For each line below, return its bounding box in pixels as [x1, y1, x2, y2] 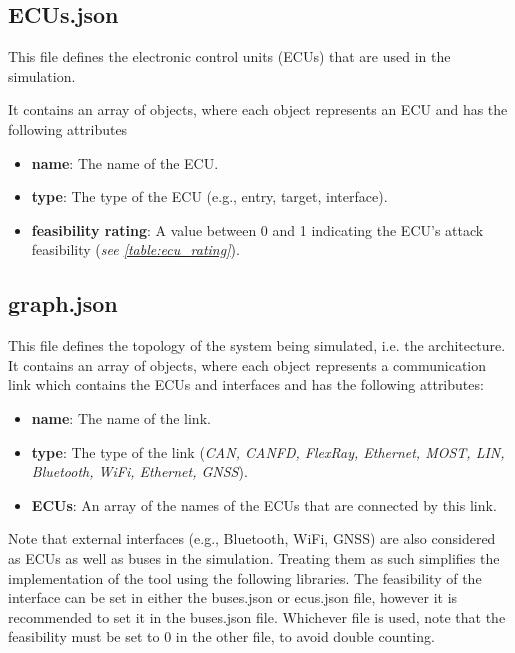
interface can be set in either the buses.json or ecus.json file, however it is [8, 587, 458, 608]
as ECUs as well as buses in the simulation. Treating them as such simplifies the [8, 547, 500, 568]
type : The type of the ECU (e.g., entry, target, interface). [31, 186, 388, 207]
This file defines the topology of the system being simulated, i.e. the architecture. [8, 335, 506, 356]
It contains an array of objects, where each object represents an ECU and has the [8, 99, 508, 120]
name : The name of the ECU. [31, 152, 219, 173]
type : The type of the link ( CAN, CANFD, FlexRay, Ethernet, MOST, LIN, [31, 441, 505, 462]
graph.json [8, 288, 118, 319]
